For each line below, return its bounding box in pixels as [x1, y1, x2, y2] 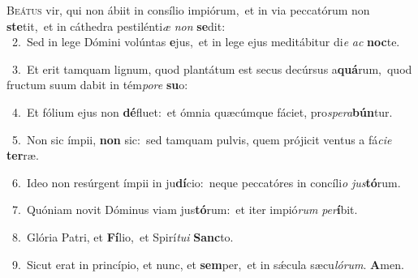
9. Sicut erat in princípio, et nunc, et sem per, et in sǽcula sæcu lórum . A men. [11, 255, 404, 272]
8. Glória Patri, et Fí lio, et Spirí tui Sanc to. [11, 228, 234, 245]
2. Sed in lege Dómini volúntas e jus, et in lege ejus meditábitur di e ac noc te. [11, 33, 400, 50]
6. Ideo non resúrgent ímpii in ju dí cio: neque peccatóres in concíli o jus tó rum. [11, 173, 401, 190]
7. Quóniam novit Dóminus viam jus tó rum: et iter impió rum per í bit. [11, 201, 358, 218]
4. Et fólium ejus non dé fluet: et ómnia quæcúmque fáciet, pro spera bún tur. [11, 103, 393, 120]
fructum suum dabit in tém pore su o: [6, 76, 188, 93]
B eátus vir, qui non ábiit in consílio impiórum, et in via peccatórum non [6, 2, 370, 18]
